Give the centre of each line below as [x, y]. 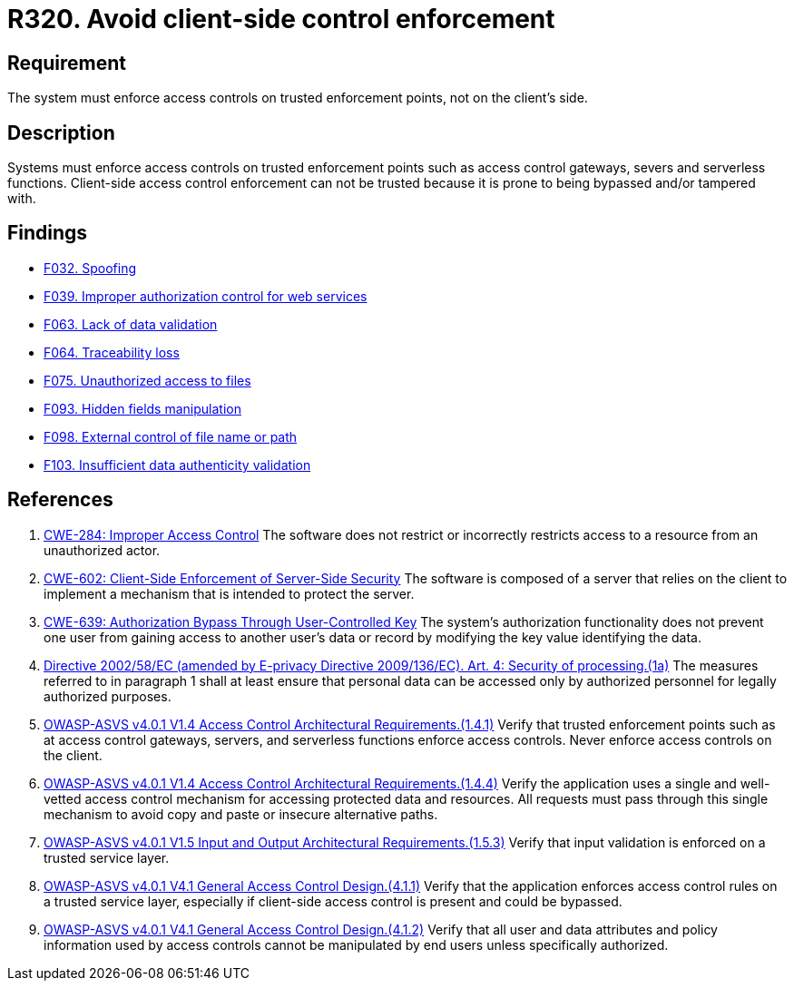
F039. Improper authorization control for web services [206, 296]
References [60, 500]
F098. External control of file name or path [171, 436]
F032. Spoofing [90, 268]
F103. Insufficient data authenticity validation [177, 465]
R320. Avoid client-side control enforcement [281, 19]
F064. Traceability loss [112, 352]
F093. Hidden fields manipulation [142, 408]
